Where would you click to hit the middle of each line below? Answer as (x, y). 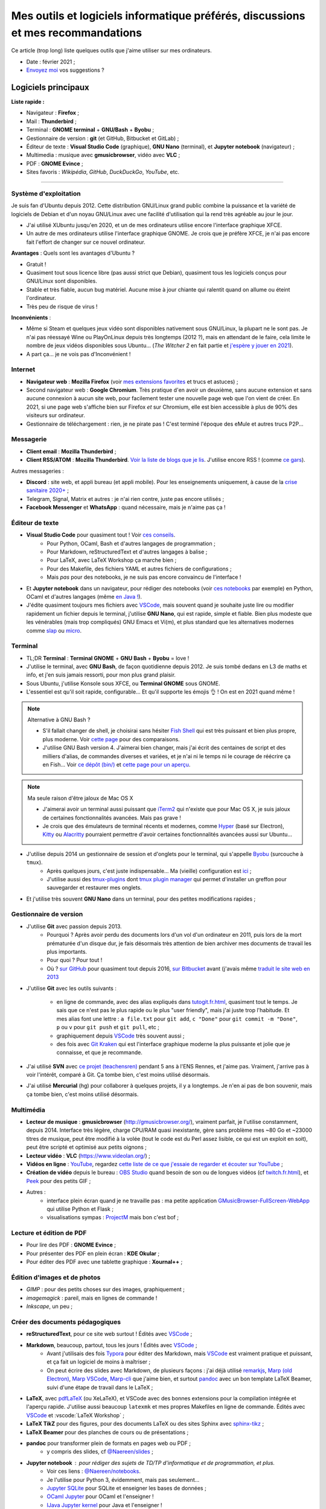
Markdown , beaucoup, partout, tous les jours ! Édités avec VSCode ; (112, 1345)
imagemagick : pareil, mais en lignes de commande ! (92, 1298)
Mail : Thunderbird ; (51, 121)
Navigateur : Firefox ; (53, 113)
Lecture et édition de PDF (49, 1233)
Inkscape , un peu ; (49, 1306)
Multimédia (28, 1109)
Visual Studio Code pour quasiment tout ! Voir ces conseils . (101, 535)
